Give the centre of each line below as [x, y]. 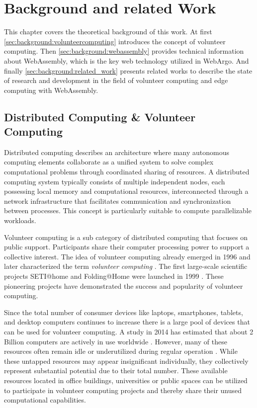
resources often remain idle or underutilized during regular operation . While [121, 351]
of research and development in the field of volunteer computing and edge [116, 80]
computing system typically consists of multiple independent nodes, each [115, 181]
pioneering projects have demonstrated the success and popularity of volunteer [124, 286]
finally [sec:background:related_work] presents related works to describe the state [128, 70]
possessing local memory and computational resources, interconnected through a [126, 191]
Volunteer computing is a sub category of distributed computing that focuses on [126, 237]
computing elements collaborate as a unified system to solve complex [109, 162]
